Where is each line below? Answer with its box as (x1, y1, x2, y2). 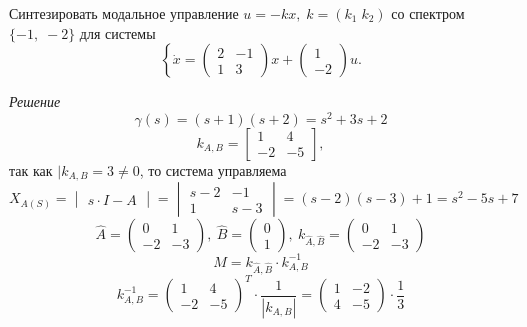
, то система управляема (139, 159, 287, 180)
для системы (79, 22, 156, 43)
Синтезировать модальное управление (9, 3, 239, 23)
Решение (9, 91, 61, 112)
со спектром (391, 3, 465, 23)
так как (9, 159, 53, 180)
